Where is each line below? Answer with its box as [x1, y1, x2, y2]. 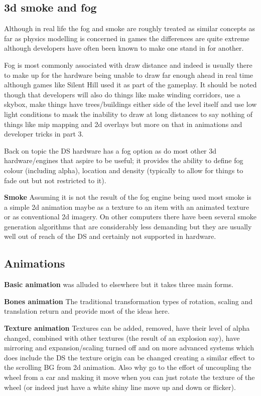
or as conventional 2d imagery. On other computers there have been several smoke [4, 211, 256, 222]
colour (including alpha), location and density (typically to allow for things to [4, 165, 243, 175]
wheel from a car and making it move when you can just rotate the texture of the [4, 372, 255, 382]
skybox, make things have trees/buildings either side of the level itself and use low [4, 99, 257, 109]
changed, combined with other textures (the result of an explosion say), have [4, 332, 240, 343]
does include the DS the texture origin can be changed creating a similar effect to [4, 352, 255, 362]
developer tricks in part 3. [4, 128, 84, 139]
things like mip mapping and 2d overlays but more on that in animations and [4, 118, 242, 129]
